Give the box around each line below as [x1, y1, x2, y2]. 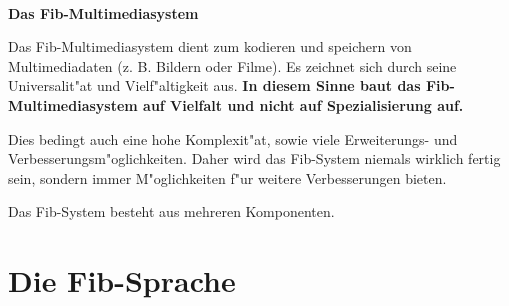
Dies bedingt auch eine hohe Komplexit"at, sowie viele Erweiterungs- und [8, 128, 458, 149]
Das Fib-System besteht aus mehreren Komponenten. [8, 201, 335, 222]
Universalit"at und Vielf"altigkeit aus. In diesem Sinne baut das [8, 75, 421, 96]
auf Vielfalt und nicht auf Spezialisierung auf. [143, 94, 464, 115]
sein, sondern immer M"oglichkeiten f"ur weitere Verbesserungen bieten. [8, 167, 447, 188]
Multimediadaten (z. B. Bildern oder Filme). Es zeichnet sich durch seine [8, 55, 457, 76]
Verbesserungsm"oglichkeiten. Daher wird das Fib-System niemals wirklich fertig [8, 148, 501, 169]
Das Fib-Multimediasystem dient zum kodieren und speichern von [8, 36, 412, 57]
